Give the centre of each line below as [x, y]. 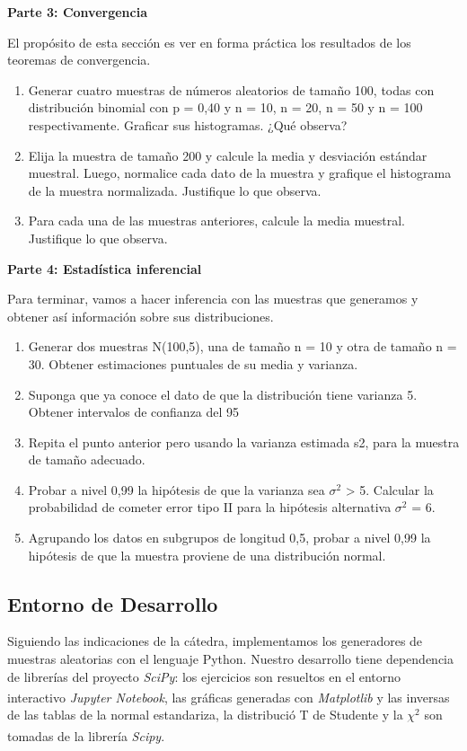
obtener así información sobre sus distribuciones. [141, 316]
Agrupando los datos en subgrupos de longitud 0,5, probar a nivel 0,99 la [229, 538]
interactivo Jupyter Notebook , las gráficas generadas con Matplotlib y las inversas [229, 697]
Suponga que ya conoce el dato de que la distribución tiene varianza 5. [223, 394]
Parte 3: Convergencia [77, 12]
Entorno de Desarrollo [113, 603]
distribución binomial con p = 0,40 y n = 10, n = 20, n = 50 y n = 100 [225, 107]
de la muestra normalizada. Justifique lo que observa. [175, 190]
